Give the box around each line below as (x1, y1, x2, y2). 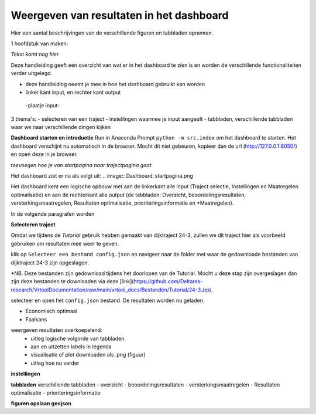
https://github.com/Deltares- (133, 278, 203, 285)
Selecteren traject (11, 220, 56, 228)
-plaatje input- (25, 102, 60, 109)
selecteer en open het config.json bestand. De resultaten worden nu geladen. (11, 297, 205, 304)
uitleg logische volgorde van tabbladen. (30, 335, 126, 342)
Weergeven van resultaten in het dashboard (11, 9, 229, 22)
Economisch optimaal (25, 308, 78, 315)
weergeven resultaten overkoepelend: (11, 327, 102, 334)
